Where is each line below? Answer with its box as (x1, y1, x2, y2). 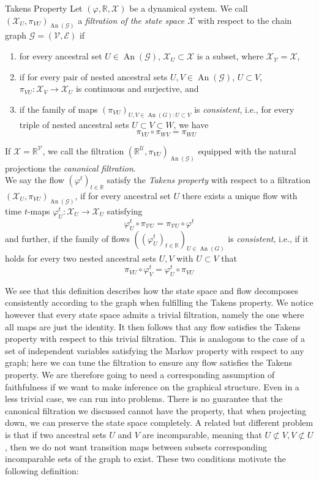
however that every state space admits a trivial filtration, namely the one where (5, 308, 304, 321)
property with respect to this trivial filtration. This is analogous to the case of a (5, 332, 305, 345)
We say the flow (5, 173, 64, 186)
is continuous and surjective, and (75, 82, 199, 95)
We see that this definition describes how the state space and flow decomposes (5, 284, 298, 297)
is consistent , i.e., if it (228, 232, 309, 244)
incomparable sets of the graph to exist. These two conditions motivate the (5, 452, 286, 465)
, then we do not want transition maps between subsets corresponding (5, 440, 267, 453)
